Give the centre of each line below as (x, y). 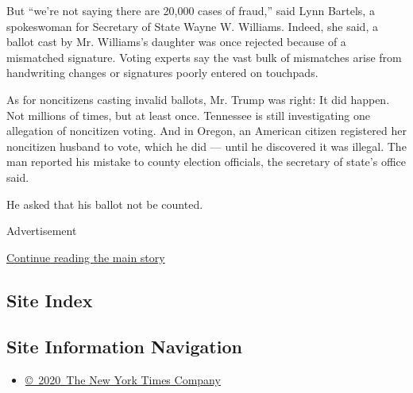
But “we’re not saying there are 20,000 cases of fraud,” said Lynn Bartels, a (191, 10)
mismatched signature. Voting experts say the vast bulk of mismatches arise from (204, 57)
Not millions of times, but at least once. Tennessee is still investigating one (188, 115)
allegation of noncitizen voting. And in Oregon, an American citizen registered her (206, 131)
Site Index (50, 300)
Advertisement (42, 231)
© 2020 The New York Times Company (123, 380)
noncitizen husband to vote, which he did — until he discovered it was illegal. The (206, 146)
